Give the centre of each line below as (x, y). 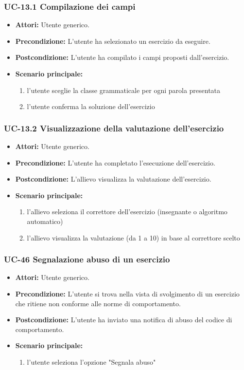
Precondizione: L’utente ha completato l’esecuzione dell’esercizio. (115, 162)
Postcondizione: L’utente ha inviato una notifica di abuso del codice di (124, 320)
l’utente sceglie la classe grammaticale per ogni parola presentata (124, 90)
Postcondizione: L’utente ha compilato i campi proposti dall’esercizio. (122, 57)
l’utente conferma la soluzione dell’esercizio (91, 106)
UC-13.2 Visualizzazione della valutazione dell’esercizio (114, 128)
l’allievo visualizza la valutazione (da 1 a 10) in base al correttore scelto (133, 237)
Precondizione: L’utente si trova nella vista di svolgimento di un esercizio (127, 293)
